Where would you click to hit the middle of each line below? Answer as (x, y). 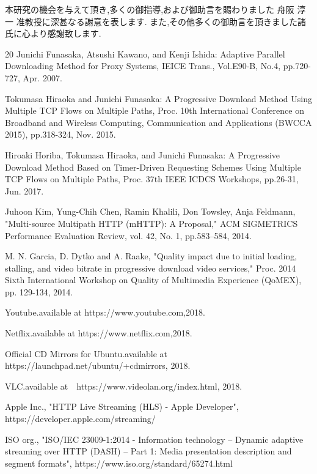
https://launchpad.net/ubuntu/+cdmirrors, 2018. (98, 365)
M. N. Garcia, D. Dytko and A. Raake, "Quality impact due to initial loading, (151, 256)
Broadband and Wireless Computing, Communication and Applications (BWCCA (158, 122)
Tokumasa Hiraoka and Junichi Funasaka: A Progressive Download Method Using (158, 98)
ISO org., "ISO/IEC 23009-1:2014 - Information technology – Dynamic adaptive (154, 439)
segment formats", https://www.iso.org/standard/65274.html (119, 463)
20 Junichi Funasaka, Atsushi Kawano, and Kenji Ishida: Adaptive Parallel (145, 54)
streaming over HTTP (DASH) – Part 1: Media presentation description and (148, 451)
